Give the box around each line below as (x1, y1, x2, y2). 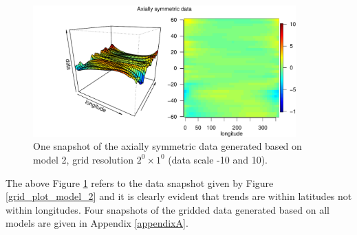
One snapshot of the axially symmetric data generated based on (33, 139, 302, 153)
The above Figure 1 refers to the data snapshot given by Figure (6, 175, 274, 190)
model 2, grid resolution (33, 152, 134, 166)
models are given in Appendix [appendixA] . (6, 216, 188, 230)
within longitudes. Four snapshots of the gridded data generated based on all (6, 202, 329, 216)
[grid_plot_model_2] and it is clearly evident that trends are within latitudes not (6, 189, 352, 203)
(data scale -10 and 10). (168, 152, 268, 166)
